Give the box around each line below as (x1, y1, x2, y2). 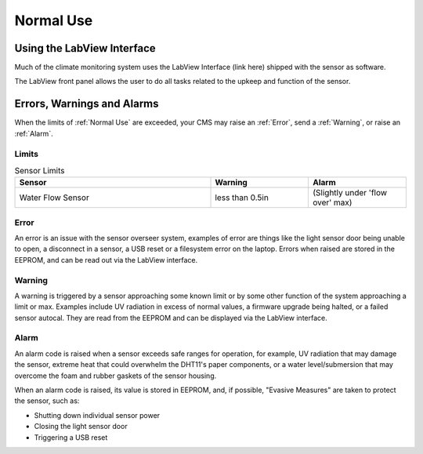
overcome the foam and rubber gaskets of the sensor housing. (14, 371, 217, 380)
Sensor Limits (14, 165, 65, 176)
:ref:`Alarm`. (14, 129, 54, 138)
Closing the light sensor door (34, 422, 128, 431)
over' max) (312, 197, 352, 208)
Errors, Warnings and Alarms (14, 97, 160, 111)
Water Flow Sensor (19, 192, 89, 203)
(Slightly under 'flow (312, 187, 388, 198)
